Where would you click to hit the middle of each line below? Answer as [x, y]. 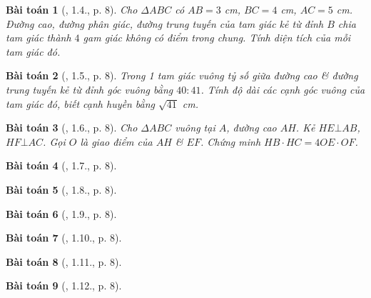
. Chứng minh [230, 141]
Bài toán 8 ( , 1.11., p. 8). [64, 261]
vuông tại [195, 128]
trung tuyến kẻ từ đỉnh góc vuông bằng [90, 89]
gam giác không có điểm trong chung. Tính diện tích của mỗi [217, 38]
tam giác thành [39, 38]
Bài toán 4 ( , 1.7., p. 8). [61, 165]
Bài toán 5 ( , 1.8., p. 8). [61, 189]
